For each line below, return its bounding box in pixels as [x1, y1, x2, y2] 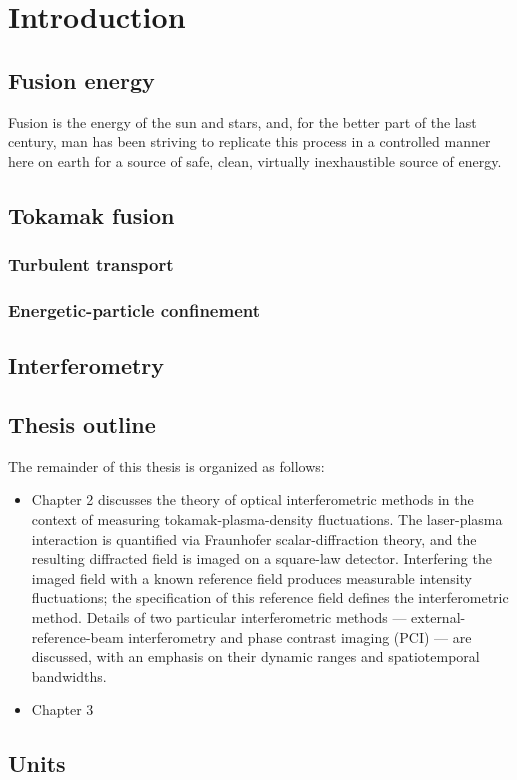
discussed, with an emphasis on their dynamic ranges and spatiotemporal [31, 646, 480, 667]
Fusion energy [8, 64, 155, 95]
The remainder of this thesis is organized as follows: [8, 455, 325, 476]
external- [411, 606, 466, 627]
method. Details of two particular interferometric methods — [31, 606, 407, 627]
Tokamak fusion [8, 199, 175, 230]
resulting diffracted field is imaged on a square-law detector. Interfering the [31, 548, 492, 569]
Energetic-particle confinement [8, 297, 261, 322]
